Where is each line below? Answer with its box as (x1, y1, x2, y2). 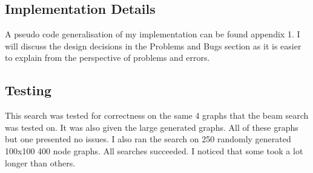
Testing (5, 81, 51, 99)
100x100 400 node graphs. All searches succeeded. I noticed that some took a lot (5, 144, 303, 157)
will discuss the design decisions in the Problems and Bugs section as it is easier (5, 39, 301, 52)
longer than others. (5, 156, 76, 169)
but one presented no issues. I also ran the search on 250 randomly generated (5, 133, 291, 145)
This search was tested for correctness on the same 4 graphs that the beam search (5, 109, 309, 122)
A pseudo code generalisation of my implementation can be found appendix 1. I (5, 28, 300, 40)
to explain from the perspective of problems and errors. (5, 51, 210, 64)
